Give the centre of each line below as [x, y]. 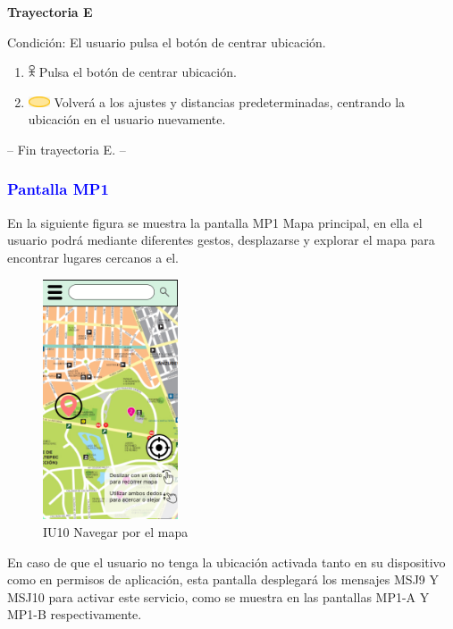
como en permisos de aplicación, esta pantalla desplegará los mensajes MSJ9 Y [223, 579]
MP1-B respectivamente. [75, 614]
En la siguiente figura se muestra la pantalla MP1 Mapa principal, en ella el [215, 222]
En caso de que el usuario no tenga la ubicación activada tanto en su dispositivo [226, 562]
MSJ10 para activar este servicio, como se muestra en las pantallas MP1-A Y [218, 596]
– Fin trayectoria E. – [67, 149]
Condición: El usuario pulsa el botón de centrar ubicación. [167, 42]
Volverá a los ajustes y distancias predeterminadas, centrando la [230, 101]
